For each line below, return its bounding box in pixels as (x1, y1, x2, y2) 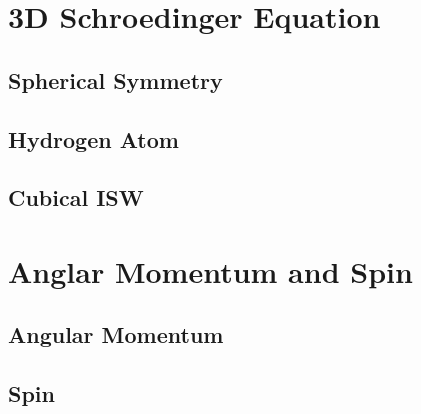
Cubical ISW (8, 182, 144, 213)
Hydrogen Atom (8, 123, 179, 154)
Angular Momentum (8, 319, 224, 350)
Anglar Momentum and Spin (8, 250, 413, 291)
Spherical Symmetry (8, 64, 223, 95)
